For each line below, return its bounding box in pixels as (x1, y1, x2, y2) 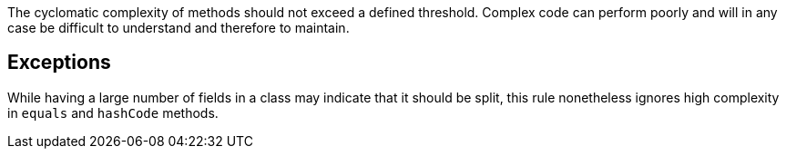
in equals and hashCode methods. (7, 104, 219, 121)
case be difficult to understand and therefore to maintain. (7, 20, 350, 35)
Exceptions (7, 51, 111, 74)
